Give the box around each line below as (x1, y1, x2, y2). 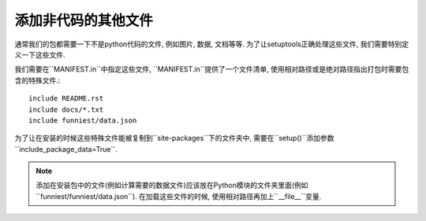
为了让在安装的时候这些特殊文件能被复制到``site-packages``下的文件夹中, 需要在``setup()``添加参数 (14, 134, 334, 143)
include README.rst (28, 94, 104, 103)
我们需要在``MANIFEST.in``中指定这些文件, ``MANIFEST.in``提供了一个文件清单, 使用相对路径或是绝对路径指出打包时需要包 (14, 64, 409, 74)
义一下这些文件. (14, 50, 66, 59)
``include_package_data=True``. (14, 144, 118, 153)
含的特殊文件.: (14, 76, 61, 85)
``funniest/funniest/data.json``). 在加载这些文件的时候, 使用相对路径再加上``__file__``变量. (35, 191, 322, 201)
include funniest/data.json (28, 116, 137, 125)
